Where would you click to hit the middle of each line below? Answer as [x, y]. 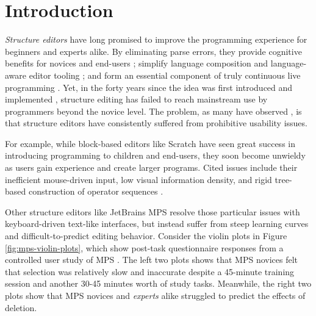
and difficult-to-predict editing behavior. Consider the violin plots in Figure [146, 236]
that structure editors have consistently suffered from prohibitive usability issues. [156, 123]
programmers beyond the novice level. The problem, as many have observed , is [153, 111]
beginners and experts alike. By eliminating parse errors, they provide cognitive [153, 51]
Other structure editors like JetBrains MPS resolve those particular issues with [153, 211]
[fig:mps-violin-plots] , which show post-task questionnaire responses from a [144, 247]
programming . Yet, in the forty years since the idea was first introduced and [149, 87]
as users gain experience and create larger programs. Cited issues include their [151, 167]
